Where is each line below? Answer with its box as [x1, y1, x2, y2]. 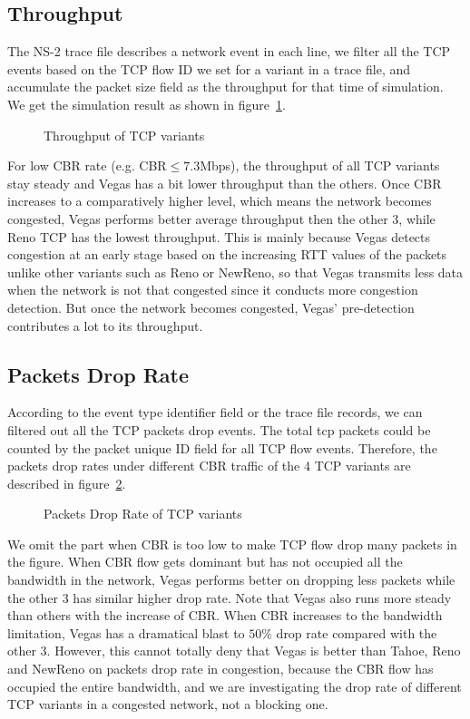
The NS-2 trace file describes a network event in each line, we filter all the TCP [7, 42, 451, 61]
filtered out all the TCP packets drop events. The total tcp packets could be [7, 420, 431, 439]
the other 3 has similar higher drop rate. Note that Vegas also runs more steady [7, 588, 452, 607]
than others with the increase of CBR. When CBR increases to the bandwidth [7, 606, 443, 625]
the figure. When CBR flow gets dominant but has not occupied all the [7, 552, 403, 571]
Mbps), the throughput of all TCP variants [200, 156, 440, 175]
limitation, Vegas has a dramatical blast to [7, 623, 245, 642]
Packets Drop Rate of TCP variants [44, 504, 242, 523]
